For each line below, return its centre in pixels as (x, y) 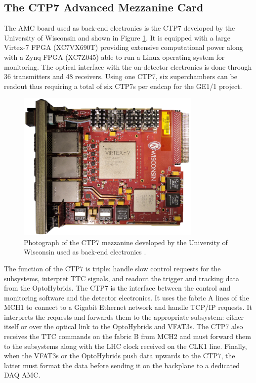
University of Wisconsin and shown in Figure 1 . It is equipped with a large (117, 37)
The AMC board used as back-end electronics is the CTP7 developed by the (120, 28)
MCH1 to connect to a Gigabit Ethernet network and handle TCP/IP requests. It (128, 307)
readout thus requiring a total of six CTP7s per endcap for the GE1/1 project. (123, 86)
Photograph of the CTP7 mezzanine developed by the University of (126, 242)
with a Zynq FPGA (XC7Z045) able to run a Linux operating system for (114, 57)
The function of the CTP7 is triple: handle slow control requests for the (112, 268)
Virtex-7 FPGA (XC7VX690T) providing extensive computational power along (124, 47)
